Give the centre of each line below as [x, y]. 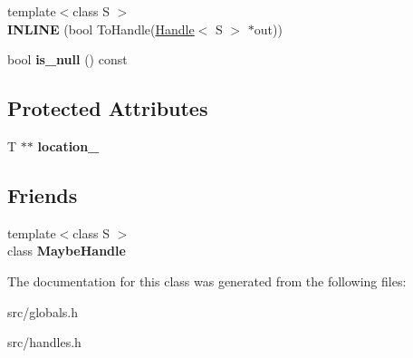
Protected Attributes [108, 108]
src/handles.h [44, 342]
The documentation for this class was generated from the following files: [207, 281]
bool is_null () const [67, 59]
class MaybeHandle [67, 251]
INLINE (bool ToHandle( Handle [101, 29]
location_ [68, 145]
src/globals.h [43, 311]
